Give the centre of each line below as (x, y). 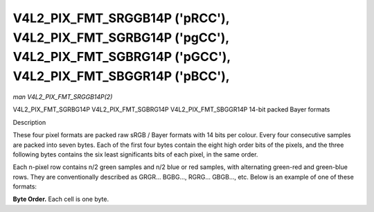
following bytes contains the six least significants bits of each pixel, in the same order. (135, 154)
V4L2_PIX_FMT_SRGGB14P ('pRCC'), (121, 18)
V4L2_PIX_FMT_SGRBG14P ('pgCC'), (121, 37)
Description (29, 122)
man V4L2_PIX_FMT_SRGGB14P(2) (63, 96)
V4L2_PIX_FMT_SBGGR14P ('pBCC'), (121, 77)
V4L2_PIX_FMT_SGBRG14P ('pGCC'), (122, 57)
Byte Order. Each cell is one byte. (61, 199)
